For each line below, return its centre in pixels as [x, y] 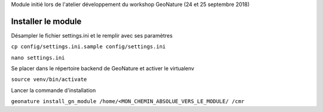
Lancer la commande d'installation [53, 90]
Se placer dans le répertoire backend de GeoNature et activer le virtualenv [103, 69]
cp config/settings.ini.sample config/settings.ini [89, 47]
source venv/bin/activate [49, 80]
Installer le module [46, 21]
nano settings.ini [38, 57]
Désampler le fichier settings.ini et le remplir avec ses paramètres [92, 35]
